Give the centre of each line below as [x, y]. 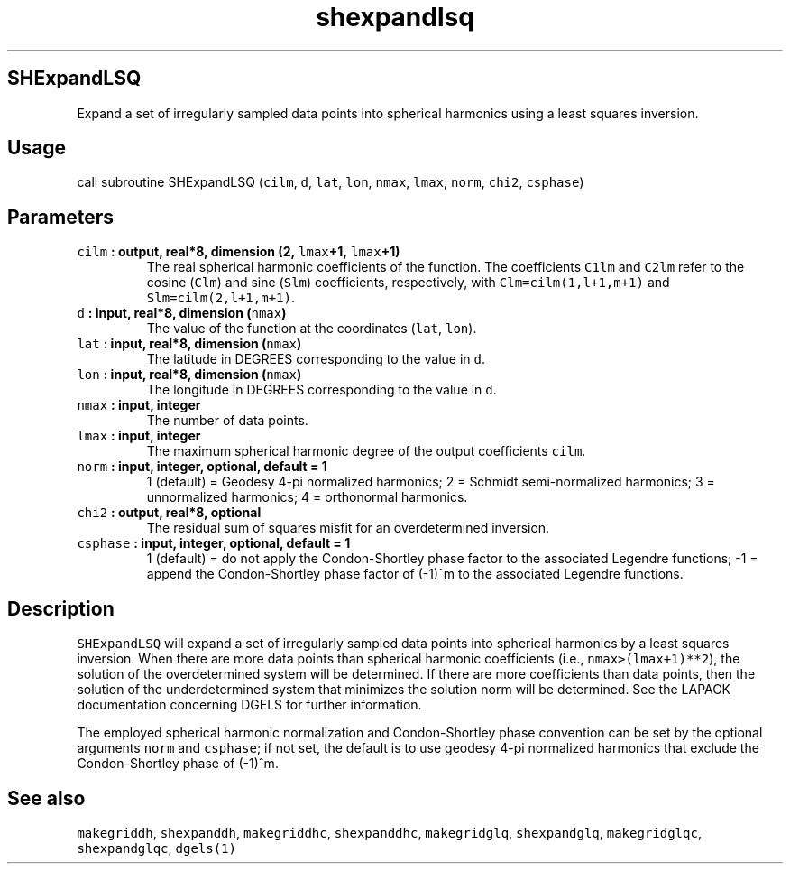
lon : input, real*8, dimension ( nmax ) [189, 375]
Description [61, 608]
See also [46, 798]
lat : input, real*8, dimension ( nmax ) [189, 344]
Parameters [60, 217]
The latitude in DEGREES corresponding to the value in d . [316, 359]
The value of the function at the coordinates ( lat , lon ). [312, 329]
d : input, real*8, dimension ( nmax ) [182, 313]
